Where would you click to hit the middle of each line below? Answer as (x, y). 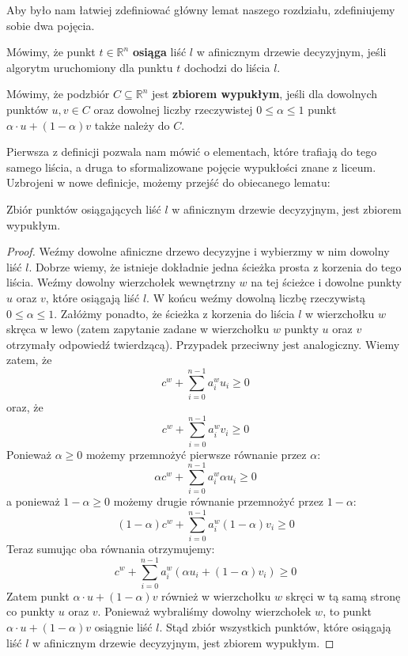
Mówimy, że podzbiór (58, 94)
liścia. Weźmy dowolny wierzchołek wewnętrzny (121, 282)
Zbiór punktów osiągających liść (84, 209)
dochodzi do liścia (227, 67)
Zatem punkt (38, 595)
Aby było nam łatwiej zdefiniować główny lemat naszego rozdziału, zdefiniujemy (201, 9)
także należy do (132, 125)
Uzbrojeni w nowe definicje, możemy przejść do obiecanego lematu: (168, 182)
